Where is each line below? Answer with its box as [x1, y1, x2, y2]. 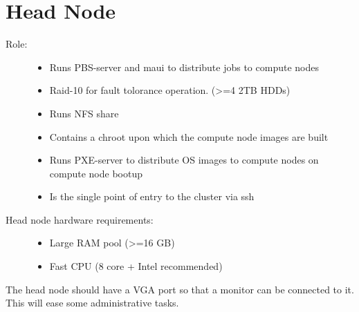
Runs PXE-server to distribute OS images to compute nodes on [49, 153, 319, 167]
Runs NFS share [49, 106, 119, 120]
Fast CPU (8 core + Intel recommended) [49, 259, 223, 273]
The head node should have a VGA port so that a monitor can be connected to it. [6, 282, 354, 296]
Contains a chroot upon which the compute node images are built [49, 129, 329, 144]
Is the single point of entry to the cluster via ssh [49, 189, 255, 204]
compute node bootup [49, 166, 142, 180]
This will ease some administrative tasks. [6, 295, 179, 310]
